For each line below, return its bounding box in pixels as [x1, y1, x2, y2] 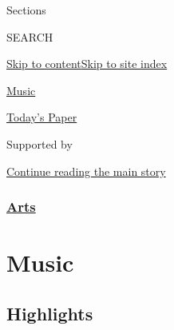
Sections [6, 2, 46, 18]
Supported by [6, 135, 73, 152]
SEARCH [6, 28, 53, 45]
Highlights [6, 300, 93, 325]
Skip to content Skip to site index [6, 55, 168, 72]
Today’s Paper [6, 109, 77, 125]
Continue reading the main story [6, 162, 166, 179]
